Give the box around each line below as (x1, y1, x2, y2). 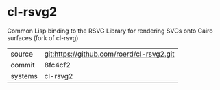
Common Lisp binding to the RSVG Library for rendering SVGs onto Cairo (7, 27, 214, 35)
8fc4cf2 (44, 60, 71, 70)
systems (10, 71, 38, 80)
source (10, 49, 33, 59)
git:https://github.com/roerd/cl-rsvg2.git (44, 49, 175, 59)
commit (10, 60, 35, 70)
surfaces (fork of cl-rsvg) (7, 33, 79, 42)
